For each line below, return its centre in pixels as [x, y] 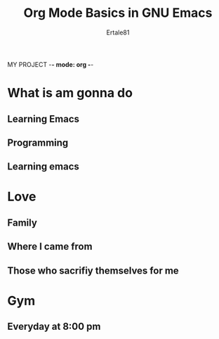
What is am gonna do [70, 93]
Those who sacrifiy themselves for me [93, 270]
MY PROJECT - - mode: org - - [51, 64]
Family [22, 223]
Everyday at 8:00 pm [54, 327]
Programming [38, 142]
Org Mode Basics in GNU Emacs [118, 13]
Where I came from [50, 247]
